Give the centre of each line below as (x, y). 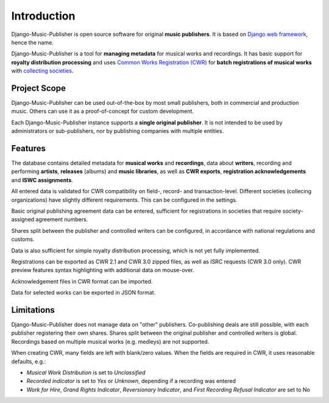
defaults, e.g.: (29, 361)
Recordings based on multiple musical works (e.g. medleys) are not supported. (110, 341)
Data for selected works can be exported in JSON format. (83, 293)
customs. (23, 239)
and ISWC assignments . (42, 180)
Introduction (43, 16)
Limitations (33, 310)
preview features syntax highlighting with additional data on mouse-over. (103, 270)
